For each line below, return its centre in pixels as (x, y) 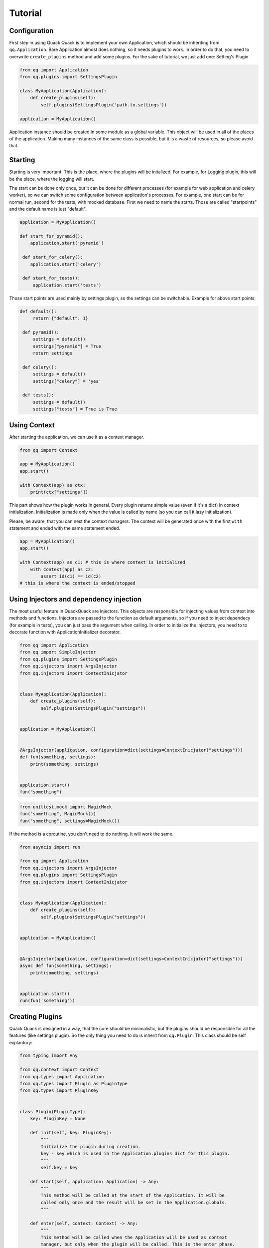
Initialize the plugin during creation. (91, 1146)
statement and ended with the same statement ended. (65, 528)
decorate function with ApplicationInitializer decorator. (65, 632)
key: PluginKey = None (58, 1118)
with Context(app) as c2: (62, 569)
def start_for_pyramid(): (51, 236)
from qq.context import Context (59, 1070)
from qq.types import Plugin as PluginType (74, 1084)
